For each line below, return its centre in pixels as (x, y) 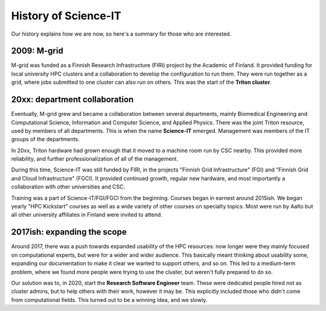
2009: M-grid (37, 51)
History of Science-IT (66, 16)
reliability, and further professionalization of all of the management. (94, 159)
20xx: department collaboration (72, 100)
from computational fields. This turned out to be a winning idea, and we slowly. (109, 300)
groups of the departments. (45, 139)
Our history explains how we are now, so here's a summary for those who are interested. (121, 34)
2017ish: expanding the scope (69, 232)
